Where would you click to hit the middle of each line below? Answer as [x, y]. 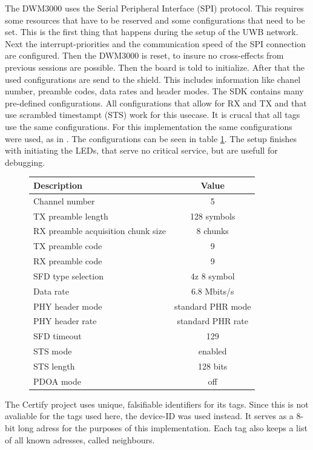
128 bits [213, 366]
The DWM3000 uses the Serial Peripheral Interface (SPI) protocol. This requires [154, 8]
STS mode [53, 351]
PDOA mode [57, 381]
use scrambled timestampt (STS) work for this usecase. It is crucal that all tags [153, 115]
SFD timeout [58, 336]
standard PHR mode [213, 306]
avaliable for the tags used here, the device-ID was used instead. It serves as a [149, 416]
